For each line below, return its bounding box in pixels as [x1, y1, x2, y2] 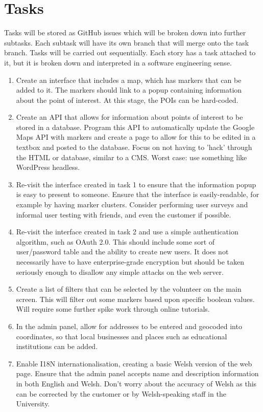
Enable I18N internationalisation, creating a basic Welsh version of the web [16, 358, 252, 368]
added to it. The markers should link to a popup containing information [16, 84, 242, 95]
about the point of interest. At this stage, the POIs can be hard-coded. [16, 94, 238, 105]
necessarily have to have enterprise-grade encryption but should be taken [16, 256, 244, 267]
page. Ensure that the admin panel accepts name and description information [16, 368, 259, 379]
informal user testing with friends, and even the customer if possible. [16, 209, 231, 220]
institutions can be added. [16, 341, 98, 352]
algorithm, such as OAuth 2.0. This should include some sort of [16, 236, 215, 247]
